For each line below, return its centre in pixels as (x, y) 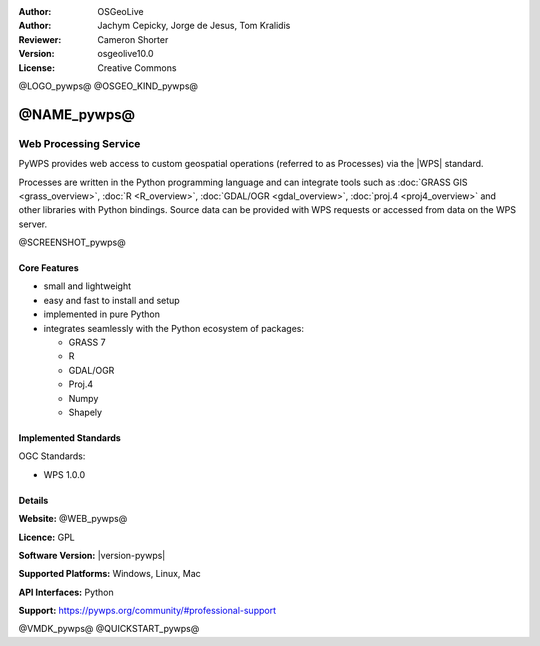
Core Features (48, 268)
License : (36, 67)
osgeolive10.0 (125, 54)
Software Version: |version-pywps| (92, 555)
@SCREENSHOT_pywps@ (72, 242)
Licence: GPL (46, 537)
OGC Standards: (52, 456)
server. (33, 224)
